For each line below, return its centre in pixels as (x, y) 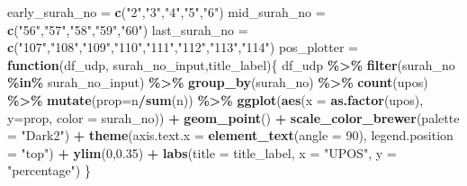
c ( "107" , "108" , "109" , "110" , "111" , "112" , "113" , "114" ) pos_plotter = (183, 47)
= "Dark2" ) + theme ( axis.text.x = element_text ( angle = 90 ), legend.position (230, 135)
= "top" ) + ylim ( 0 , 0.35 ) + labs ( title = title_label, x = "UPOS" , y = (202, 152)
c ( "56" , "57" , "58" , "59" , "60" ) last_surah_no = (128, 29)
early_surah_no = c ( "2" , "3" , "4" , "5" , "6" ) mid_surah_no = (166, 12)
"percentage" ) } (49, 170)
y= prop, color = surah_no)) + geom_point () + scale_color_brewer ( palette (233, 117)
